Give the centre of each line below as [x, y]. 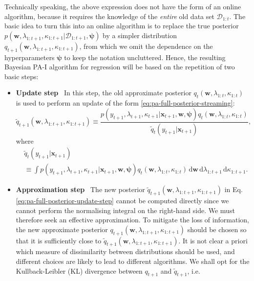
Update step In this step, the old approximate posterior [104, 93]
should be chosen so [217, 229]
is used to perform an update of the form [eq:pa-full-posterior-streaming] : [125, 103]
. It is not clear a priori [213, 240]
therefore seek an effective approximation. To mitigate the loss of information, [132, 220]
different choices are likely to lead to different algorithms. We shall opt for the [133, 261]
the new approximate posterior [62, 229]
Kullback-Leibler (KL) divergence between [79, 270]
